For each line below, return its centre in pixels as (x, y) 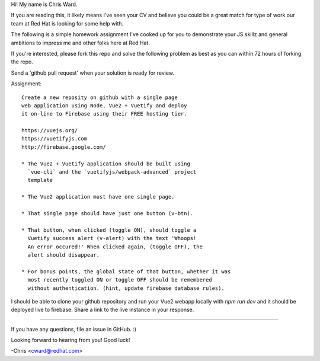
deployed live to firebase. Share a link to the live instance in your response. (103, 310)
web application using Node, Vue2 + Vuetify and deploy (104, 106)
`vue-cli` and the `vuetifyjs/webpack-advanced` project (112, 172)
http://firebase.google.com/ (64, 147)
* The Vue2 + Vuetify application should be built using (106, 164)
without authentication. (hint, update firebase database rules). (126, 288)
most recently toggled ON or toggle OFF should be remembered (120, 280)
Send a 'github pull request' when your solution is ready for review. (93, 73)
